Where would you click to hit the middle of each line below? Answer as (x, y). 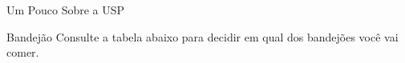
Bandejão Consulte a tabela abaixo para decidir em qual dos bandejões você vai (202, 36)
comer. (23, 52)
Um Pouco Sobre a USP (66, 10)
